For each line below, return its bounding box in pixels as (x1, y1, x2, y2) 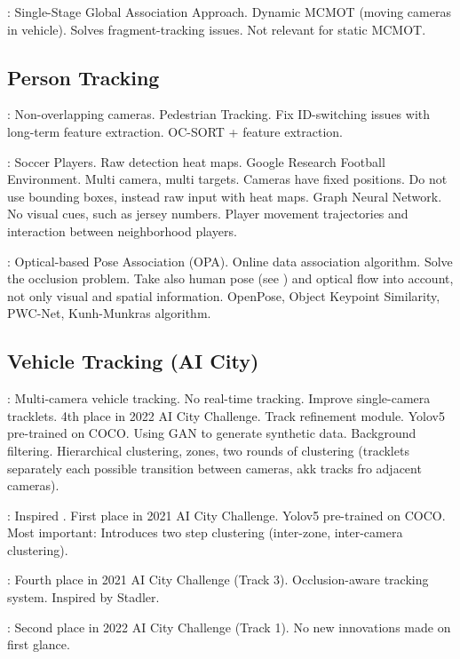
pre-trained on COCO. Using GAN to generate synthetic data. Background (7, 424, 416, 442)
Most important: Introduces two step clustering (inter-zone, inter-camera (7, 523, 403, 542)
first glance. (7, 635, 70, 654)
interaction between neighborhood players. (7, 221, 237, 240)
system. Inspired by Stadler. (7, 588, 160, 607)
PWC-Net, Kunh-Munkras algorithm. (7, 304, 211, 322)
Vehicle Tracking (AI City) (7, 347, 259, 375)
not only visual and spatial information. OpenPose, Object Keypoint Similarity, (7, 286, 440, 305)
